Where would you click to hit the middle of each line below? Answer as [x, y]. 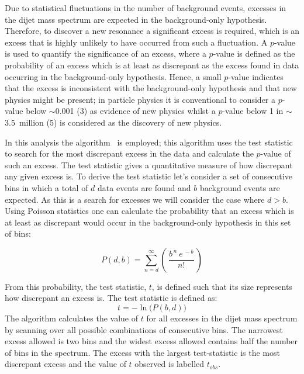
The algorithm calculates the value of [71, 318]
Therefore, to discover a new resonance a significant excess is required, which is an [152, 31]
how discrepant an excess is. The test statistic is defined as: [111, 298]
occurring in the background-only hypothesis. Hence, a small [113, 76]
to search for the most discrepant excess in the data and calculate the [129, 153]
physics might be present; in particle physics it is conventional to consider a [140, 99]
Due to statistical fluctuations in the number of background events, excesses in [146, 8]
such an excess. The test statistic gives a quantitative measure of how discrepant [149, 165]
